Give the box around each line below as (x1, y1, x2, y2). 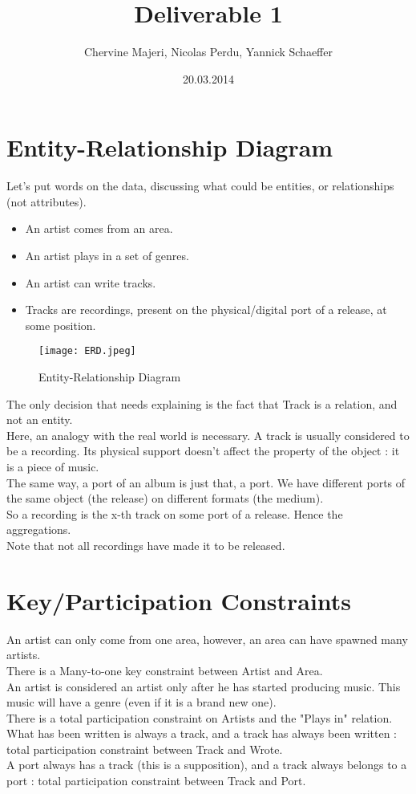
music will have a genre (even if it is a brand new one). (6, 694, 277, 711)
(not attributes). (6, 193, 87, 210)
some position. (25, 316, 96, 333)
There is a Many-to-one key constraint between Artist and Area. (6, 662, 323, 678)
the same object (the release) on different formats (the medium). (6, 490, 324, 507)
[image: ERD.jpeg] (38, 345, 136, 357)
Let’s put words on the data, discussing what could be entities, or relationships (6, 177, 394, 194)
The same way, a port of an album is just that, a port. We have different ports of (6, 474, 406, 491)
